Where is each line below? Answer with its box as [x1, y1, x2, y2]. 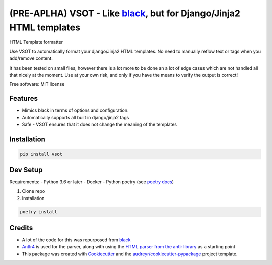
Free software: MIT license [9, 81, 65, 87]
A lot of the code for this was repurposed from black [22, 237, 131, 243]
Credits [9, 223, 33, 232]
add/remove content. [9, 55, 53, 61]
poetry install [20, 209, 57, 215]
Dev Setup [9, 166, 43, 174]
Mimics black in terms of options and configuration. [22, 107, 129, 113]
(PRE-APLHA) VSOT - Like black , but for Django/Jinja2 [9, 8, 240, 19]
